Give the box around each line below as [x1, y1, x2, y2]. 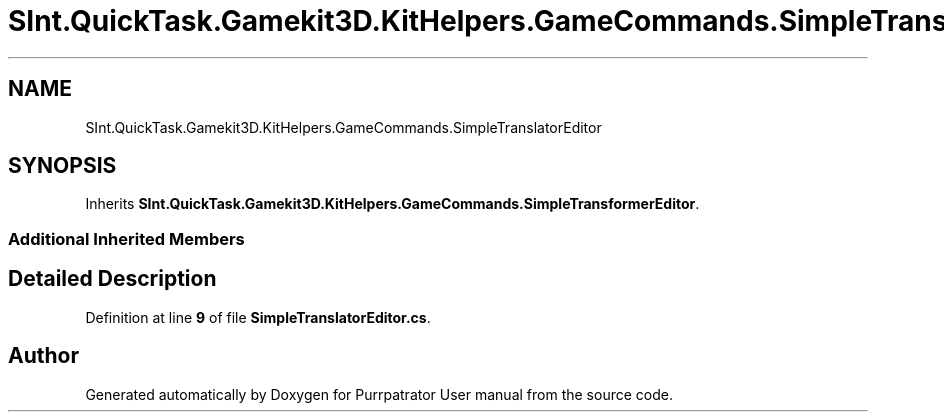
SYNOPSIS [8, 153, 117, 179]
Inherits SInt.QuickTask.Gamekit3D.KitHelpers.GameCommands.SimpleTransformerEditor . [85, 195, 700, 213]
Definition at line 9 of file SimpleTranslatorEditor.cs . [85, 308, 431, 326]
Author [8, 343, 79, 369]
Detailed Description [8, 266, 217, 292]
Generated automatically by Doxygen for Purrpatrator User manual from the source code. [85, 385, 673, 403]
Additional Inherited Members [8, 228, 245, 249]
